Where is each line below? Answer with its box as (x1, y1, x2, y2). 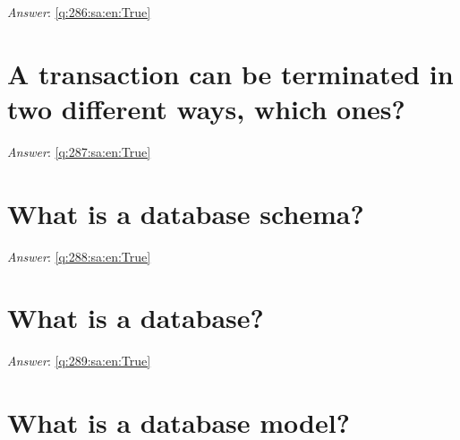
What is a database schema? (7, 194, 364, 231)
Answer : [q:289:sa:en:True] (7, 351, 151, 370)
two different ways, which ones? (7, 90, 405, 126)
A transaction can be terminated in (7, 55, 454, 91)
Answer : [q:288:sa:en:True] (7, 246, 151, 265)
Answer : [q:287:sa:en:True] (7, 142, 151, 160)
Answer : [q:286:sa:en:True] (7, 3, 151, 21)
